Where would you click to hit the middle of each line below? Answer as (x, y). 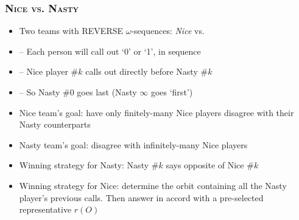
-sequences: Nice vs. (168, 31)
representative (45, 209)
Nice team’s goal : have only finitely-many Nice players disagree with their (157, 112)
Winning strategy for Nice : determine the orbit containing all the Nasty (153, 185)
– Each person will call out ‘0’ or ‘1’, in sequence (110, 51)
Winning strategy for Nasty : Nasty (84, 165)
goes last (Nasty (107, 92)
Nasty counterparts (55, 124)
